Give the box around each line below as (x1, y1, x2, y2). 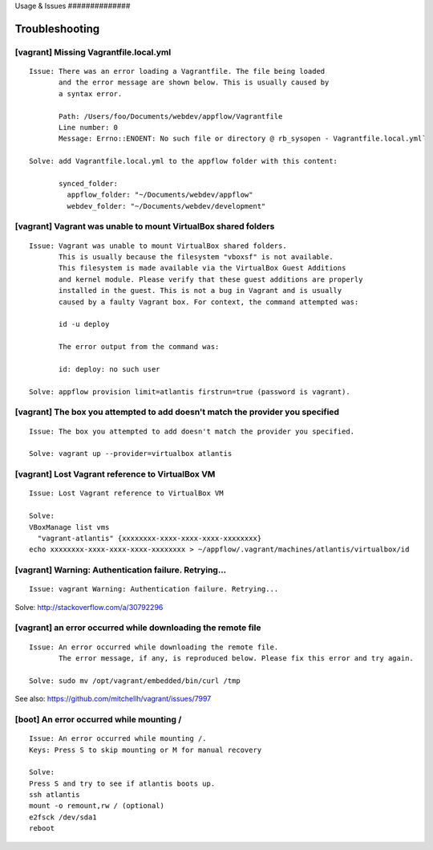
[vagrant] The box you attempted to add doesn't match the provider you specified (14, 406, 340, 417)
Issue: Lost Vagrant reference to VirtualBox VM (29, 489, 224, 498)
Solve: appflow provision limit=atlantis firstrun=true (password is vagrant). (29, 387, 350, 397)
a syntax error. (59, 89, 123, 98)
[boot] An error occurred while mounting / (14, 714, 182, 725)
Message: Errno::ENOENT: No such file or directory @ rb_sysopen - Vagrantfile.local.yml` (59, 134, 427, 144)
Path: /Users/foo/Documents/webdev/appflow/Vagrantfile (59, 112, 283, 120)
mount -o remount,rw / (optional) (29, 801, 164, 811)
